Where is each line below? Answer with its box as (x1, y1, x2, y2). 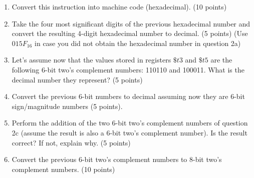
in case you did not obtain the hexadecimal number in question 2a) (35, 37, 241, 48)
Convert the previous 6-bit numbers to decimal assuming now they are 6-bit (12, 91, 245, 101)
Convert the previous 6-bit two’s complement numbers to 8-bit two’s (12, 154, 222, 164)
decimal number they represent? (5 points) (12, 74, 143, 84)
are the (210, 54, 232, 65)
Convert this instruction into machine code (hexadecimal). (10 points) (12, 1, 227, 11)
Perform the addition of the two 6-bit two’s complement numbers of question (12, 117, 248, 128)
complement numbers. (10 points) (12, 163, 115, 174)
